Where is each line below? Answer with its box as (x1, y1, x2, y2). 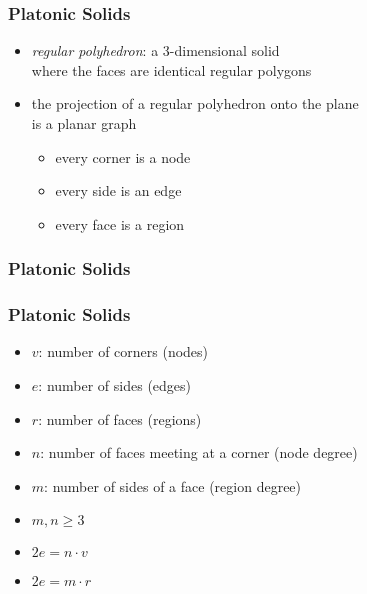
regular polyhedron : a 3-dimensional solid (31, 40, 280, 61)
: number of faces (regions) (38, 408, 202, 429)
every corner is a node (55, 146, 191, 167)
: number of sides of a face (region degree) (44, 475, 302, 496)
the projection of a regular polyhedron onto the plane (31, 93, 359, 114)
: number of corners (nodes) (38, 341, 209, 362)
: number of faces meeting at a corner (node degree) (40, 442, 358, 463)
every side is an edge (55, 180, 182, 201)
